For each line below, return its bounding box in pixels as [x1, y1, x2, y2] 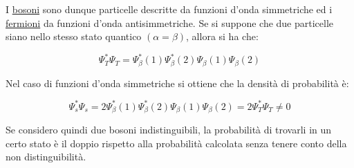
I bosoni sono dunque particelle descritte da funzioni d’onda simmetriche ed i [6, 2, 333, 16]
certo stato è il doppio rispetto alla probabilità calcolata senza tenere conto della [6, 136, 347, 150]
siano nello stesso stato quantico [6, 29, 142, 44]
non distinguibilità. [6, 149, 86, 164]
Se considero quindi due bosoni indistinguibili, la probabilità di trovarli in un [6, 122, 332, 137]
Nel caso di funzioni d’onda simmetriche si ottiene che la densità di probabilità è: [6, 75, 349, 90]
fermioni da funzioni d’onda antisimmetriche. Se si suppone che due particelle [6, 15, 334, 30]
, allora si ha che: [186, 29, 259, 44]
